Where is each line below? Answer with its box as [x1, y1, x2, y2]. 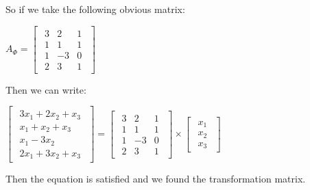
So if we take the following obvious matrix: [5, 2, 185, 16]
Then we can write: [5, 82, 86, 96]
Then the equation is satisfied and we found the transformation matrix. [5, 172, 306, 186]
